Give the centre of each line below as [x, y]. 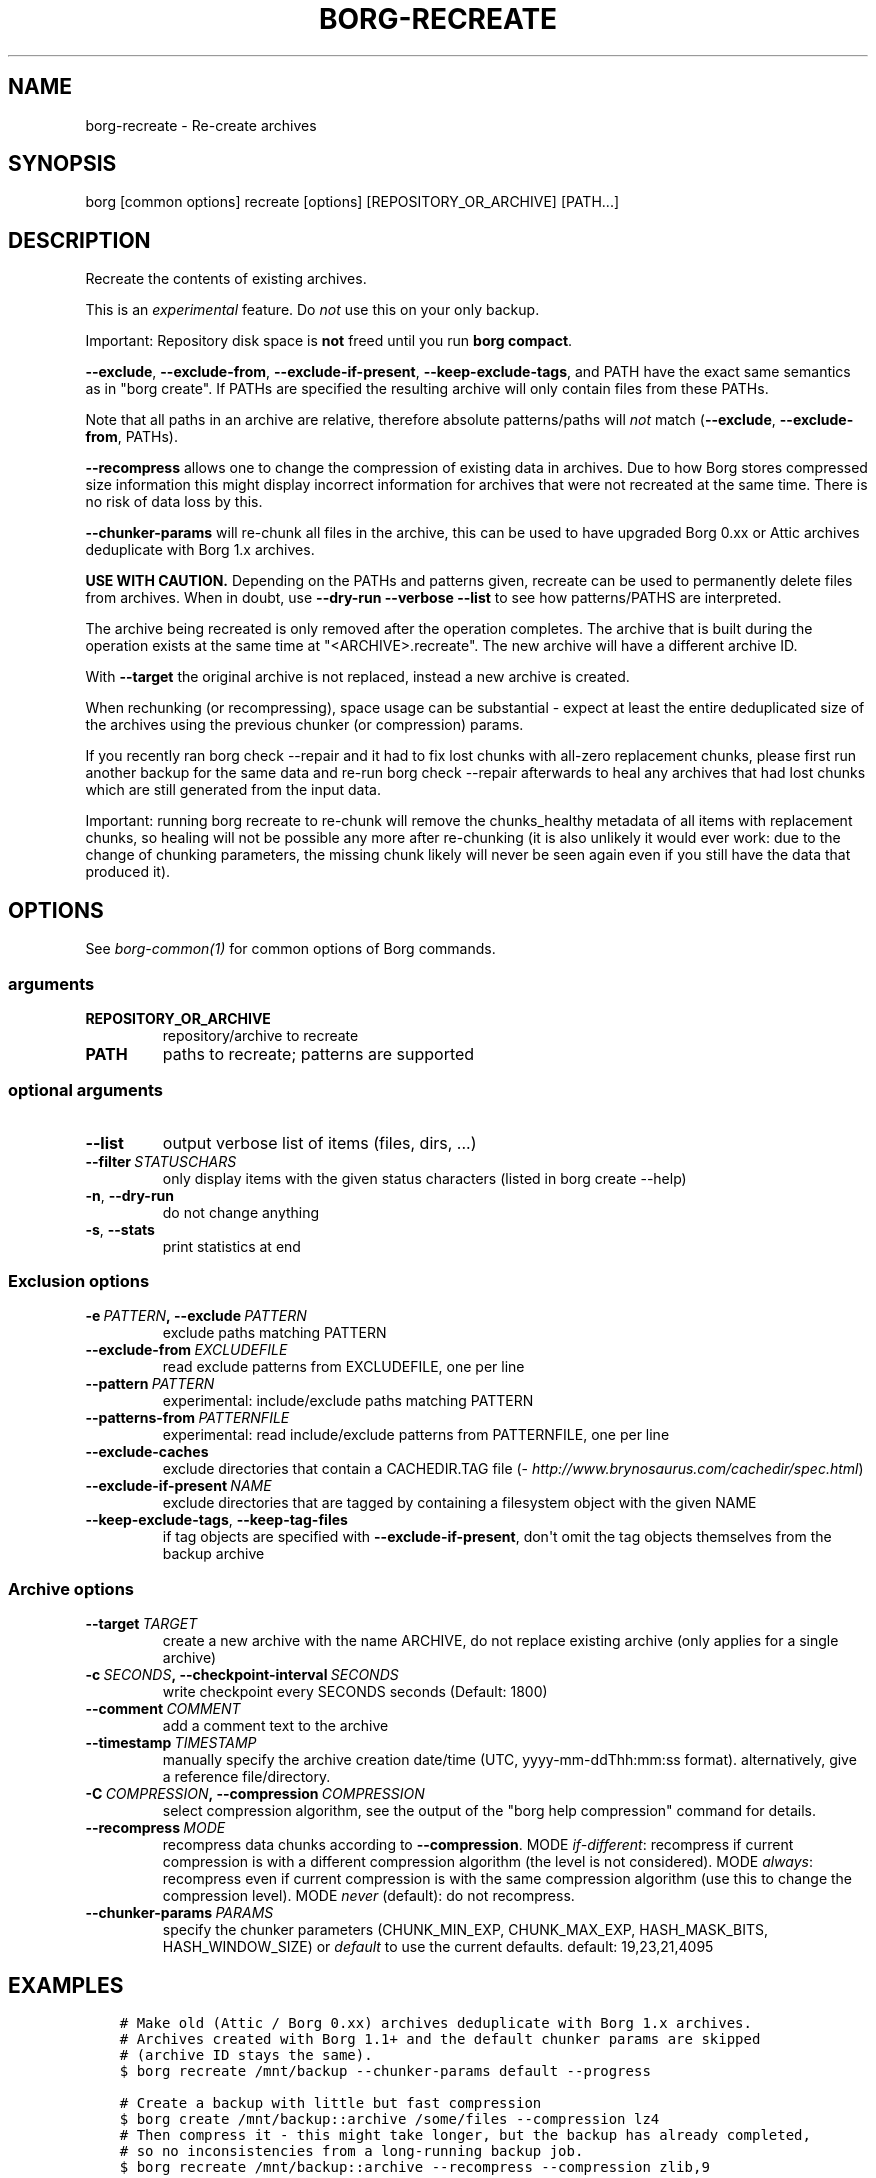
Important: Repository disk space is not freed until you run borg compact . [329, 341]
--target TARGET [141, 1624]
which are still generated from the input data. [233, 790]
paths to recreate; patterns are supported [318, 1053]
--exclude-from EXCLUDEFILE [186, 1350]
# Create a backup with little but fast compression [330, 2102]
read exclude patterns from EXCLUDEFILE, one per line [343, 1367]
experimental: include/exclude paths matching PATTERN [348, 1401]
